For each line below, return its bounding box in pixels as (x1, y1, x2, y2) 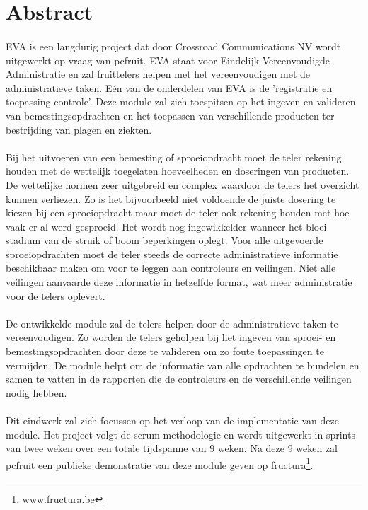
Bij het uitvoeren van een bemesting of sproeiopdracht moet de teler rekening (6, 149, 342, 164)
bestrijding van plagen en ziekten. (6, 122, 152, 137)
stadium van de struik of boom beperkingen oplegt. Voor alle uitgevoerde (6, 233, 323, 248)
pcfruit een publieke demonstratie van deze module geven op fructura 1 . (6, 455, 314, 472)
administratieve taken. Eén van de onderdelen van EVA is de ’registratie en (6, 80, 333, 95)
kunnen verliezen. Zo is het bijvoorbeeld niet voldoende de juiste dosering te (6, 191, 336, 206)
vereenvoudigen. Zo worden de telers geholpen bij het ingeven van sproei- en (6, 330, 336, 344)
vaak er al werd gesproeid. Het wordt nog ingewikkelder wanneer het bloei (6, 219, 327, 233)
